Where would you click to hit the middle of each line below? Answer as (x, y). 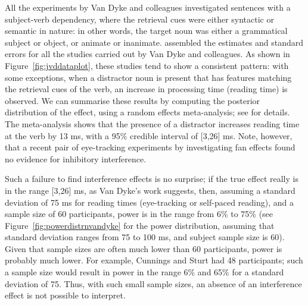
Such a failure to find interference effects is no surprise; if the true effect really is (152, 179)
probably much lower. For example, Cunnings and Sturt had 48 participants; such (154, 260)
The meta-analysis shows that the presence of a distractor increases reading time (152, 123)
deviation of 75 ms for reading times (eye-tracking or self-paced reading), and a (149, 202)
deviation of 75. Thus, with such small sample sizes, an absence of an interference (153, 283)
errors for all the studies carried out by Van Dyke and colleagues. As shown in (147, 54)
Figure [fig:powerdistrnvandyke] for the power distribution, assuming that (140, 225)
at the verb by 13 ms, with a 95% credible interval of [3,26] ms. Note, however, (149, 135)
